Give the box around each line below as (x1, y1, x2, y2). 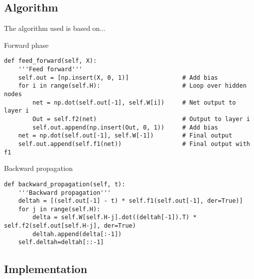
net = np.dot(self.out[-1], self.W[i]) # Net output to (32, 99, 236, 106)
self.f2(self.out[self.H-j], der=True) (4, 222, 136, 230)
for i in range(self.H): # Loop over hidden (18, 82, 247, 90)
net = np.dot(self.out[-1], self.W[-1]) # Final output (18, 132, 233, 139)
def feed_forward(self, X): (4, 57, 97, 65)
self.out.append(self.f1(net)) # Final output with (18, 140, 250, 147)
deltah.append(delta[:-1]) (32, 230, 122, 238)
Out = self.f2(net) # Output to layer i (32, 115, 250, 123)
